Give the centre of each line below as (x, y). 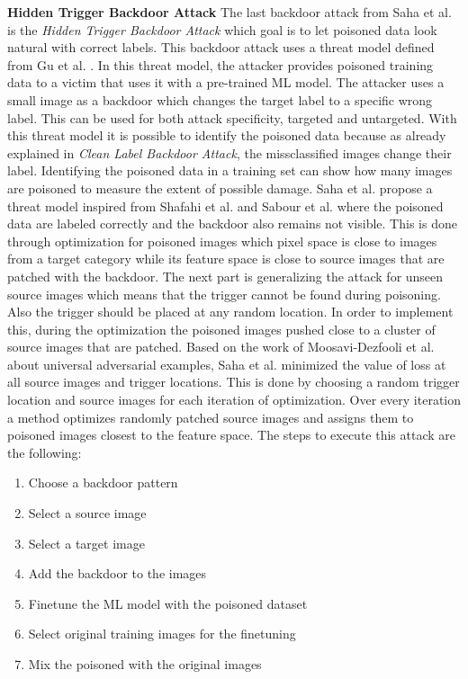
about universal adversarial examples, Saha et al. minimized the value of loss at (227, 364)
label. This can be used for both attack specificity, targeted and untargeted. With (232, 117)
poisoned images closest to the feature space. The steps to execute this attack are (231, 435)
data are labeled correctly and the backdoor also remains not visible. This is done (232, 223)
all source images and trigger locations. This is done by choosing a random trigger (234, 382)
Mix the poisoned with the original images (145, 664)
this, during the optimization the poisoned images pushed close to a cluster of (221, 329)
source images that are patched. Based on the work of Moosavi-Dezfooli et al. (221, 347)
